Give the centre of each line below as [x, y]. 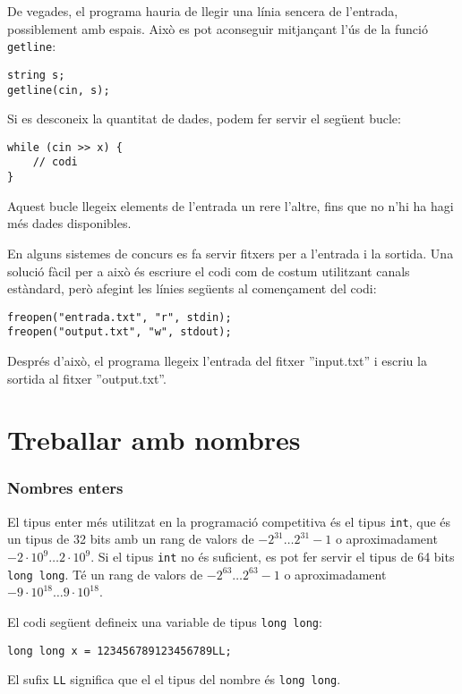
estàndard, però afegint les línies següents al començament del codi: [192, 288]
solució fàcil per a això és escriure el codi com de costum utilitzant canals [209, 271]
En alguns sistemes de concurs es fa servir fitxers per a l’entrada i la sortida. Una [231, 253]
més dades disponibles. [69, 223]
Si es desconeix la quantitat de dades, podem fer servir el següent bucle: [204, 118]
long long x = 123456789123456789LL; [120, 651]
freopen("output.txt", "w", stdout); [120, 332]
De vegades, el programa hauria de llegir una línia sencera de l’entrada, [203, 11]
